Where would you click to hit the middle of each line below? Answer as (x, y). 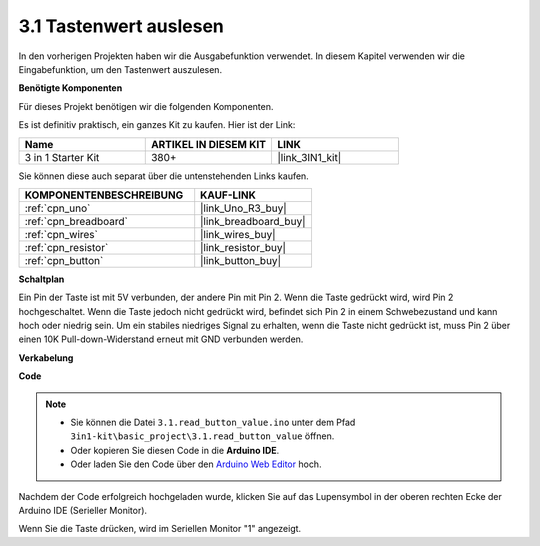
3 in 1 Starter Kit (62, 157)
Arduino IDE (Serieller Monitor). (83, 510)
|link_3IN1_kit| (309, 157)
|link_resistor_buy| (243, 247)
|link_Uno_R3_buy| (243, 208)
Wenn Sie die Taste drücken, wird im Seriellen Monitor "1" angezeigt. (160, 529)
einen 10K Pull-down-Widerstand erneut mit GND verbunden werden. (161, 339)
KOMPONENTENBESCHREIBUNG (104, 195)
